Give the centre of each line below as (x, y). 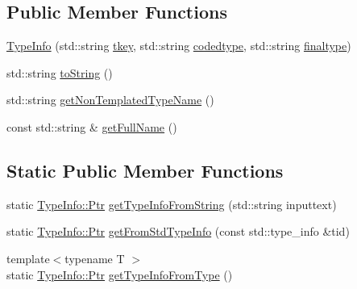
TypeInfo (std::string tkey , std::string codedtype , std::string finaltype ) (179, 46)
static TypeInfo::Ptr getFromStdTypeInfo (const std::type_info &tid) (178, 231)
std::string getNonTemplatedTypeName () (110, 100)
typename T (95, 258)
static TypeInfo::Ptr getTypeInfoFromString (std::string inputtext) (172, 204)
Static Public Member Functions (145, 170)
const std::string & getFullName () (92, 126)
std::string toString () (60, 72)
